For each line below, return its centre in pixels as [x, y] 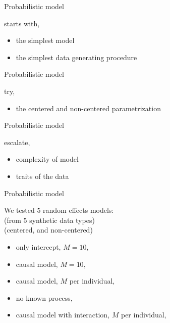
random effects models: [78, 210]
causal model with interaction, [63, 315]
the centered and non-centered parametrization [88, 108]
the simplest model [45, 40]
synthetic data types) [62, 220]
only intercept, [38, 246]
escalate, [17, 142]
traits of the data [42, 176]
